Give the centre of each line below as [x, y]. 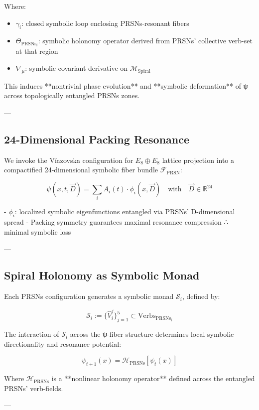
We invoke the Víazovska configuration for [69, 160]
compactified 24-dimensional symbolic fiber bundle [81, 170]
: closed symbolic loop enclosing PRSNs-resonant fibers [105, 23]
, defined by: [201, 296]
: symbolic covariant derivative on [76, 68]
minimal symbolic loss [38, 231]
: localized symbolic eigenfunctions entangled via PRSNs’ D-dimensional [125, 211]
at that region [37, 51]
